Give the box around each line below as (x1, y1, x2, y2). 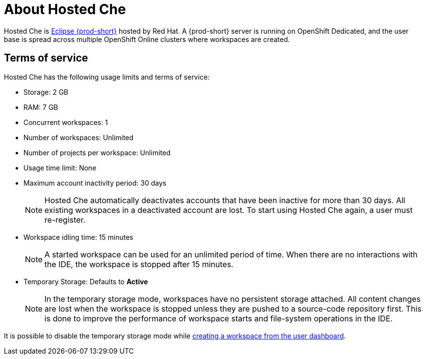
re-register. (44, 214, 85, 225)
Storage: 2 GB (23, 87, 68, 96)
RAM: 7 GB (23, 103, 58, 111)
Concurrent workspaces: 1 (23, 118, 108, 127)
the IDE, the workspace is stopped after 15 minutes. (44, 259, 234, 269)
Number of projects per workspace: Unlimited (23, 148, 170, 157)
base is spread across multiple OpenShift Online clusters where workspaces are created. (4, 35, 290, 43)
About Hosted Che (4, 1, 126, 18)
